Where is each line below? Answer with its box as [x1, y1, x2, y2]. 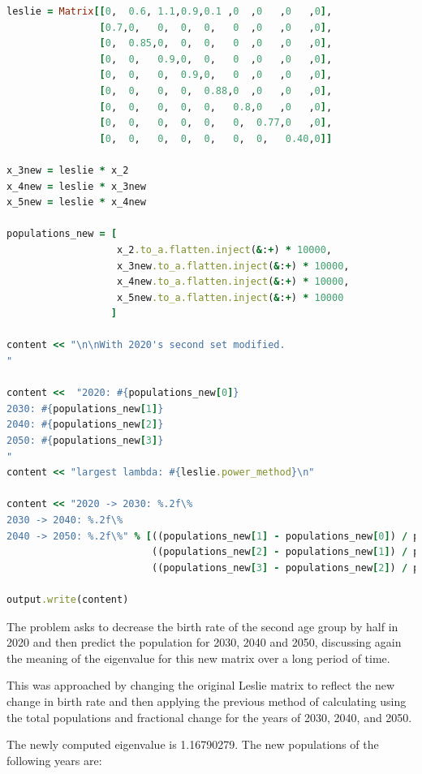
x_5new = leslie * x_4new [6, 196, 146, 209]
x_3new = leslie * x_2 [6, 164, 129, 176]
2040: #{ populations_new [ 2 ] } [6, 419, 164, 431]
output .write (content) [6, 593, 129, 605]
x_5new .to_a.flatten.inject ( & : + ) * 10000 [117, 291, 344, 303]
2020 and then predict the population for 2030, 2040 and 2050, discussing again [6, 634, 402, 651]
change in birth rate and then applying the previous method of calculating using [6, 692, 407, 709]
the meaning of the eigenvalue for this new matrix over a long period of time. [6, 649, 390, 666]
